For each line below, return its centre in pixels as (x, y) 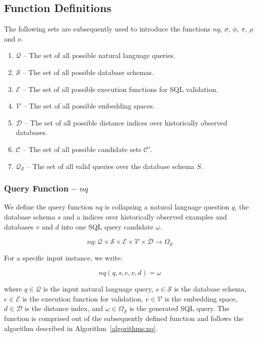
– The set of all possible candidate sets (82, 149)
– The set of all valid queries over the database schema (110, 166)
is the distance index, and (64, 308)
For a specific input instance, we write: (63, 257)
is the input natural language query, (98, 289)
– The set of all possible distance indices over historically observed (126, 122)
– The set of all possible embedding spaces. (89, 106)
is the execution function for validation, (83, 298)
